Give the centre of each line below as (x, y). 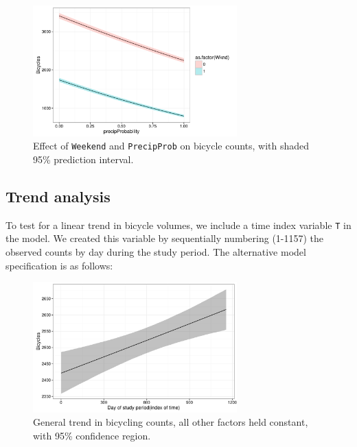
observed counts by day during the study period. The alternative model (156, 252)
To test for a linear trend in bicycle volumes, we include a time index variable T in (178, 225)
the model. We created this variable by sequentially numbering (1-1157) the (165, 238)
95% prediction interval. (83, 159)
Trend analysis (58, 196)
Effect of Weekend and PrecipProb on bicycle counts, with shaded (171, 146)
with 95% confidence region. (92, 436)
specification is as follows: (59, 265)
